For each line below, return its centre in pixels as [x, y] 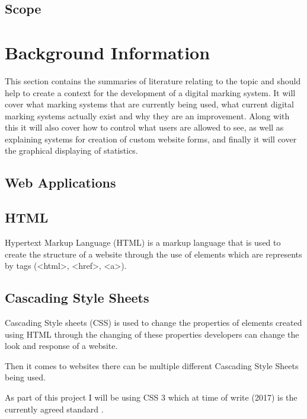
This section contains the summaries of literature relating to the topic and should [153, 80]
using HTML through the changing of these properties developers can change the [152, 334]
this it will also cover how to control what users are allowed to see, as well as [144, 127]
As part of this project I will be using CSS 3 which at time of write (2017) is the [151, 397]
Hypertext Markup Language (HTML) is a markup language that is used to [143, 242]
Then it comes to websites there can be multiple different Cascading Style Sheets [152, 365]
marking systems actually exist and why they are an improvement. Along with [147, 115]
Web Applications [60, 182]
